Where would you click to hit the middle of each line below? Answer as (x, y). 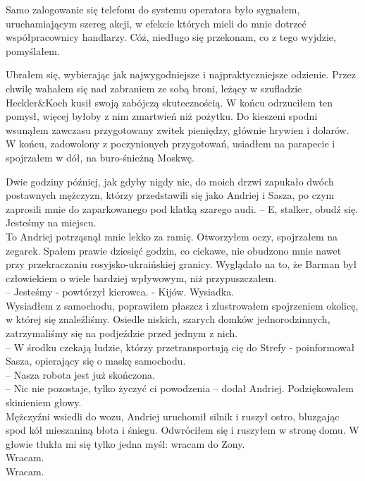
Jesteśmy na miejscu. (51, 223)
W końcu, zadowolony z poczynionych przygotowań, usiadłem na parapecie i (171, 144)
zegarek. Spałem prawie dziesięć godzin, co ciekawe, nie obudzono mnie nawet (174, 250)
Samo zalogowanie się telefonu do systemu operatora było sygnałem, (153, 9)
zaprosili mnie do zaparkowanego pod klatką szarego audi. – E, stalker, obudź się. (182, 208)
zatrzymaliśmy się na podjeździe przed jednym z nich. (122, 333)
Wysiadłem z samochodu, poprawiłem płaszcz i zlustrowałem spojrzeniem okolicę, (182, 305)
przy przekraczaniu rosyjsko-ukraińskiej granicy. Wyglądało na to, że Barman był (181, 264)
